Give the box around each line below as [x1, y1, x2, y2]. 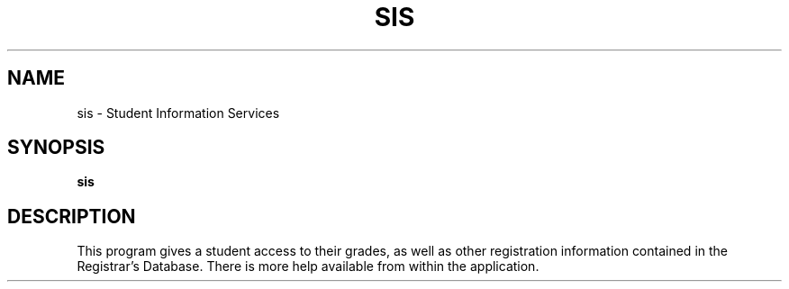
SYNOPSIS [7, 136, 105, 159]
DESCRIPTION [7, 204, 136, 228]
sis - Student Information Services [77, 104, 280, 121]
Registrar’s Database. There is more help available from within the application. [77, 258, 540, 275]
